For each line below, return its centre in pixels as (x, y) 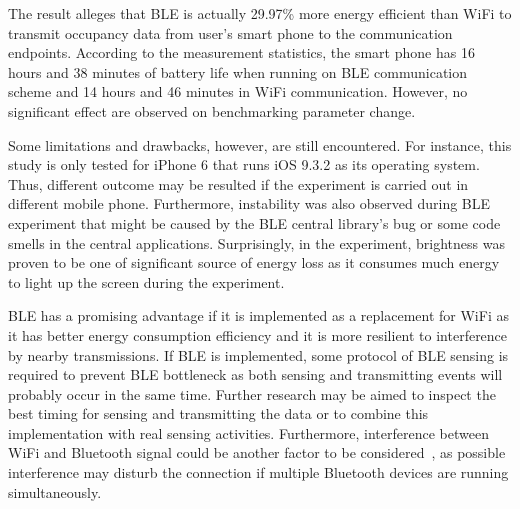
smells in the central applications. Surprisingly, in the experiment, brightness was (256, 242)
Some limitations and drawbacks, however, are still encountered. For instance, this (260, 144)
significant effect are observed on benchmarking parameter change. (212, 110)
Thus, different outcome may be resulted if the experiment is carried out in (238, 183)
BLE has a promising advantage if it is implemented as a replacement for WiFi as (258, 315)
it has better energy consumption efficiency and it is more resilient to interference (258, 334)
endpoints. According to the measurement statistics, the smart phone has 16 (241, 52)
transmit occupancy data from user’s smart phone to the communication (230, 32)
